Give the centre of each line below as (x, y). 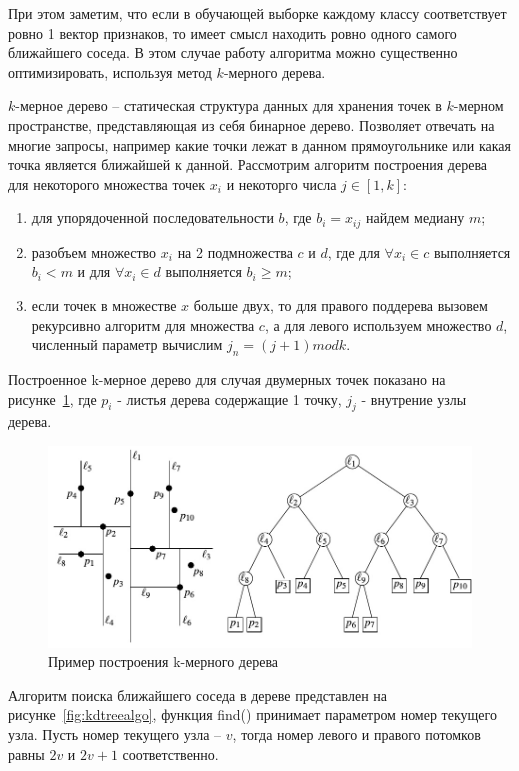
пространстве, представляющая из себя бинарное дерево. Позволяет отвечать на (251, 124)
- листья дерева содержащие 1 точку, (229, 398)
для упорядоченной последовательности (152, 217)
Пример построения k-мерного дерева (163, 661)
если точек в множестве (104, 304)
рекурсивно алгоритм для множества (143, 324)
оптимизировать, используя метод (110, 71)
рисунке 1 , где (52, 398)
